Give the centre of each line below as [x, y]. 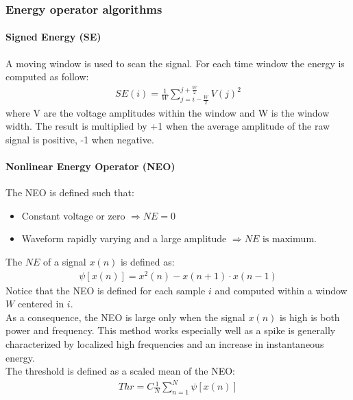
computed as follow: [47, 77]
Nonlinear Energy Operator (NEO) [90, 166]
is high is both [309, 317]
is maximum [288, 240]
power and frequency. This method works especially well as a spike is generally [171, 330]
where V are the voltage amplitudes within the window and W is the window [168, 112]
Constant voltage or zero [73, 215]
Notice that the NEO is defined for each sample [106, 290]
